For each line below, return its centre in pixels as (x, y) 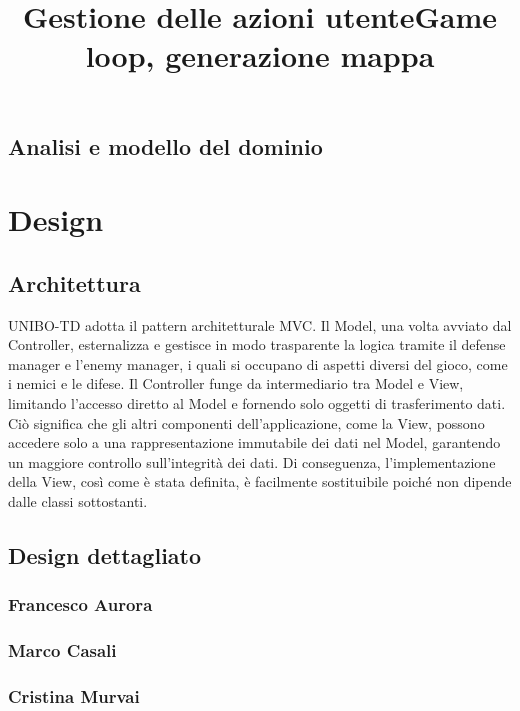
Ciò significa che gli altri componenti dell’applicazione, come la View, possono (246, 422)
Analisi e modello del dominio (165, 145)
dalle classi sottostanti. (78, 500)
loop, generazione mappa (260, 55)
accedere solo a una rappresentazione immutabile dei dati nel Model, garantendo (254, 442)
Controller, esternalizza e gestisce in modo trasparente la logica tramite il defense (257, 344)
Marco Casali (62, 650)
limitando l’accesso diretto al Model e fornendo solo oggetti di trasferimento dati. (257, 402)
